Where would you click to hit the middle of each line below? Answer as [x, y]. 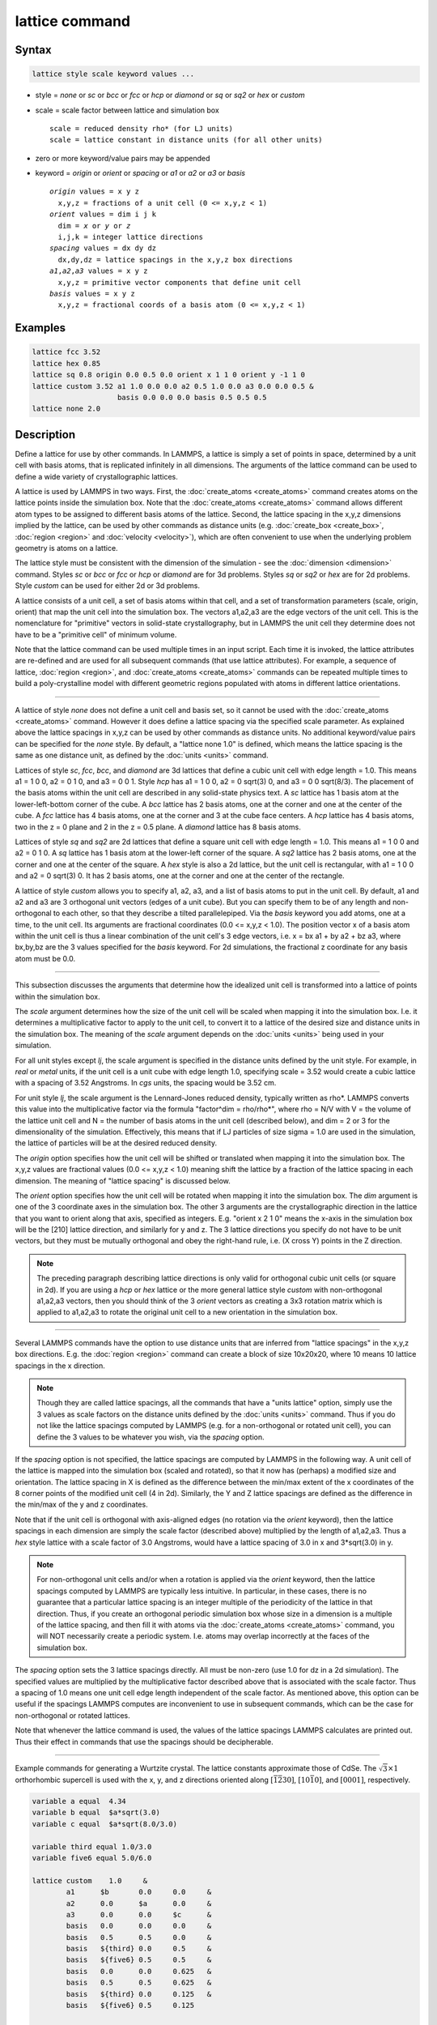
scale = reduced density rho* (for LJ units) [142, 128]
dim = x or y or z [94, 226]
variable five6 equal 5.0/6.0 [92, 1858]
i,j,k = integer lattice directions [131, 237]
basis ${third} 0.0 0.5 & [139, 1949]
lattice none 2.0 [66, 409]
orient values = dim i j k [103, 214]
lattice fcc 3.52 [66, 352]
